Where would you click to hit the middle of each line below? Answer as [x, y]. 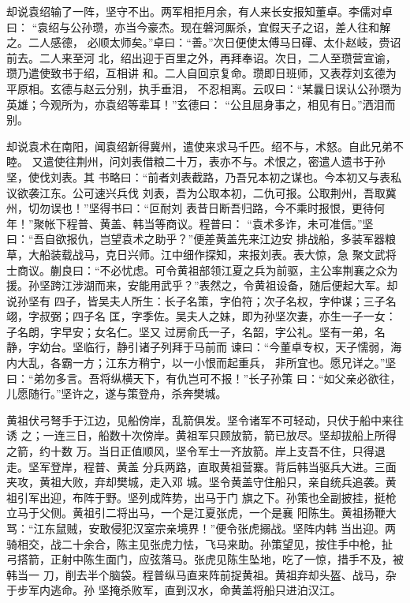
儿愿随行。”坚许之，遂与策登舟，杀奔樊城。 [117, 393]
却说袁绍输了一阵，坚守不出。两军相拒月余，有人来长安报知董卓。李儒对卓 [199, 11]
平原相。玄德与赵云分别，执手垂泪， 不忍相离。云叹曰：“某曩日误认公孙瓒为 [204, 88]
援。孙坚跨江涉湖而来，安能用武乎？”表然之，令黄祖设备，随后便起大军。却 [202, 285]
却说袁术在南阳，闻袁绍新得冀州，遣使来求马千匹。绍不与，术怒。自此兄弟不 [205, 146]
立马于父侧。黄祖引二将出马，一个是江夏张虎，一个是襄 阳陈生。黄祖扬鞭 [196, 513]
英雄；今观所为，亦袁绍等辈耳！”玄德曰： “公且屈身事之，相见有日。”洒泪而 [201, 104]
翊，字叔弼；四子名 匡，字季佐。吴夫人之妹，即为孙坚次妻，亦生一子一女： [201, 316]
